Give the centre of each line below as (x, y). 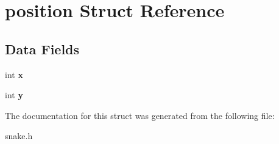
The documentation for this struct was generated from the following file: (140, 115)
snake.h (19, 136)
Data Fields (42, 49)
